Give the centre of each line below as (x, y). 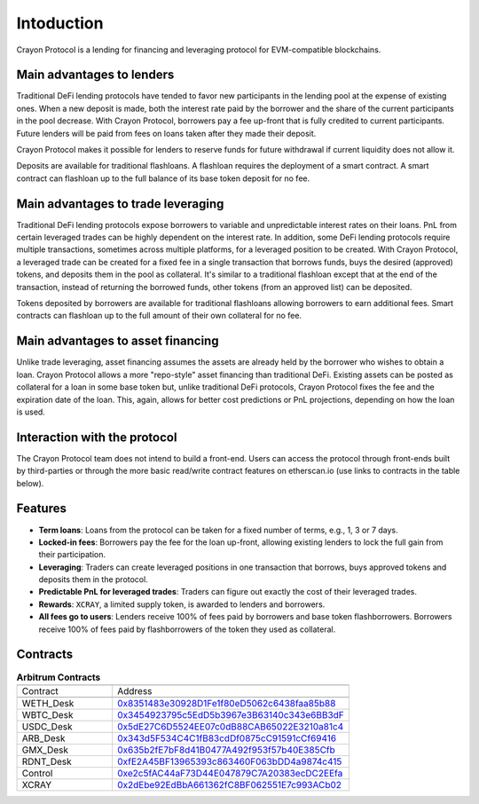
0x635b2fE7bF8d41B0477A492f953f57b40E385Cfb (226, 750)
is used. (31, 412)
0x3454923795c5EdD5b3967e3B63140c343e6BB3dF (231, 714)
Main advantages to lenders (95, 75)
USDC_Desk (47, 726)
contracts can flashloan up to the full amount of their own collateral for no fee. (159, 316)
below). (30, 483)
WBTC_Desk (47, 714)
